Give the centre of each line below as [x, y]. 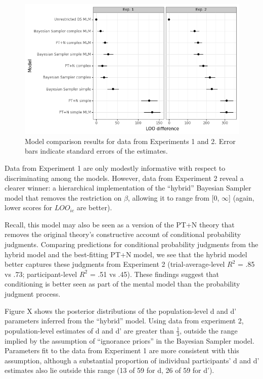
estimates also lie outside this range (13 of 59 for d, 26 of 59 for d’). [109, 370]
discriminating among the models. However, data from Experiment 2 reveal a [124, 178]
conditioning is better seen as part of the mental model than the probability [122, 284]
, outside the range [209, 330]
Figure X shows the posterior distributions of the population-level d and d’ [121, 311]
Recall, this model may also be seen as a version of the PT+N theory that [120, 224]
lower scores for [28, 207]
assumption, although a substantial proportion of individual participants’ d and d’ [132, 360]
